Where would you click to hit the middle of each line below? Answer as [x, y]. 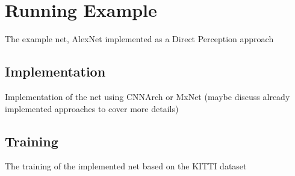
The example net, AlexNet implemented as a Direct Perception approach [139, 39]
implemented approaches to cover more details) [92, 108]
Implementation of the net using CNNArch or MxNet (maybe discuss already [147, 96]
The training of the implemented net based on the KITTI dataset [126, 166]
